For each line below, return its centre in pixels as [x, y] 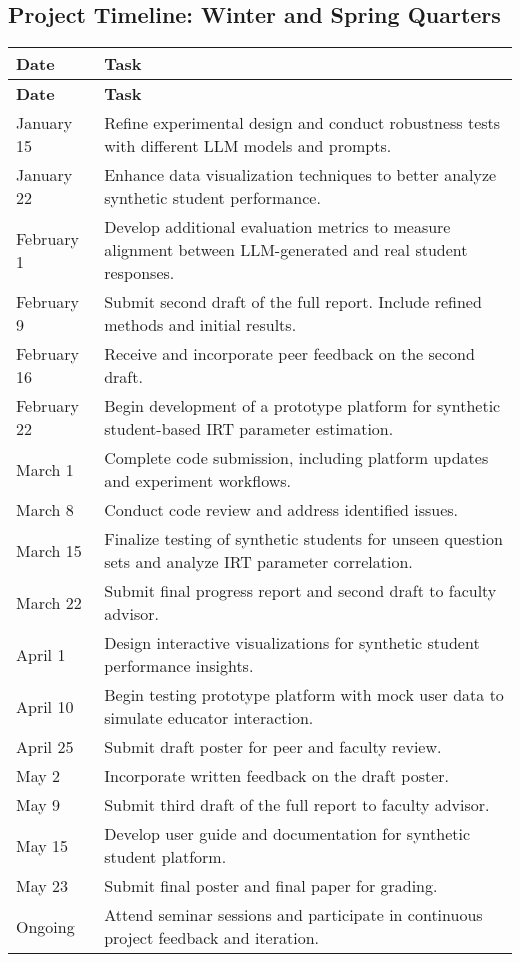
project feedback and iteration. [211, 938]
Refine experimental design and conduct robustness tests [302, 123]
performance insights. [179, 666]
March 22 [49, 602]
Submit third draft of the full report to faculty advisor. [297, 805]
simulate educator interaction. [209, 718]
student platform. [165, 857]
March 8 [45, 510]
